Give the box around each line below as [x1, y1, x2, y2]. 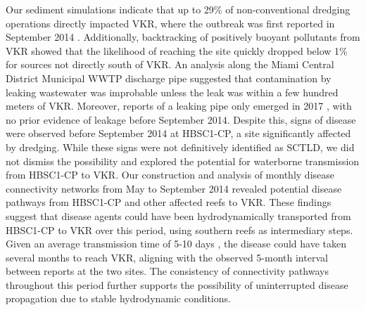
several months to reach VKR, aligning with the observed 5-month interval [6, 250, 328, 264]
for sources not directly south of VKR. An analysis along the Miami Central [6, 57, 334, 72]
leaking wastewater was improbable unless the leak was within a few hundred [6, 84, 339, 99]
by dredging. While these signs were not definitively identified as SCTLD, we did [6, 139, 355, 154]
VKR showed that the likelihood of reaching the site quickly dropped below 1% [6, 43, 348, 58]
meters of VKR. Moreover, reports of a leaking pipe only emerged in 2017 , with [6, 98, 352, 113]
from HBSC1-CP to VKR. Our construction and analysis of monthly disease [6, 167, 334, 182]
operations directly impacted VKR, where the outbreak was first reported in [6, 15, 335, 30]
